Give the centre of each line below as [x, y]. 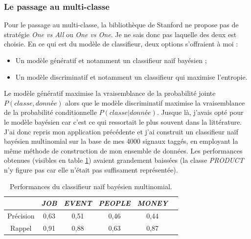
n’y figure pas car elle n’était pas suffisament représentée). [91, 169]
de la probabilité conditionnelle [50, 112]
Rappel [21, 228]
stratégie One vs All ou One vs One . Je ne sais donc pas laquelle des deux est [120, 34]
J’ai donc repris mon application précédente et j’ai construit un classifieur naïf [121, 131]
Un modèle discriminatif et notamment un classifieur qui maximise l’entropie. [131, 76]
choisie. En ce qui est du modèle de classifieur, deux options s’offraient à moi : [121, 44]
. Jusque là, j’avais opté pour [200, 112]
